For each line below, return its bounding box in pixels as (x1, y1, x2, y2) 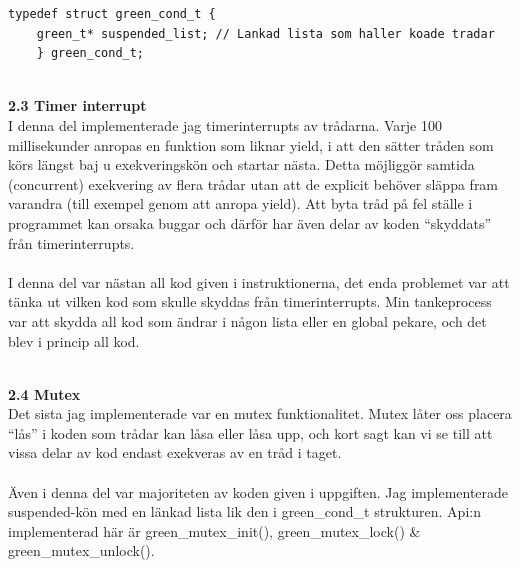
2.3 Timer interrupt (8, 95, 147, 116)
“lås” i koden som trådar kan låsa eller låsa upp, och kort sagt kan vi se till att (8, 422, 493, 443)
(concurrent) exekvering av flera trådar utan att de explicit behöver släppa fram (8, 173, 499, 194)
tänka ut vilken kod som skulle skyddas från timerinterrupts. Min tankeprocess (8, 291, 492, 312)
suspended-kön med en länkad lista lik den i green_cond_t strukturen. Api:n (8, 501, 481, 522)
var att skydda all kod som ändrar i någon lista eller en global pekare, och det (8, 310, 487, 331)
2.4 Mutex (8, 383, 81, 404)
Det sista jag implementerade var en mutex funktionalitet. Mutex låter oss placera (8, 403, 512, 424)
